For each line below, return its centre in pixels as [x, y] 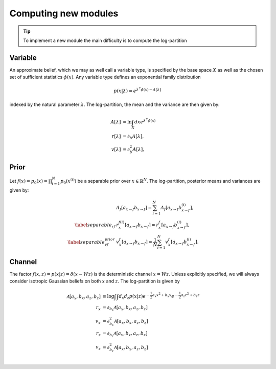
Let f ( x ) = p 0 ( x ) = [29, 181]
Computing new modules [64, 13]
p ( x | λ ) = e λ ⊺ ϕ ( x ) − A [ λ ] [137, 90]
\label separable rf [95, 225]
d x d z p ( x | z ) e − [134, 297]
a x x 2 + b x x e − [165, 296]
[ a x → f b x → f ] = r [142, 225]
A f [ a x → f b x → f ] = [134, 208]
